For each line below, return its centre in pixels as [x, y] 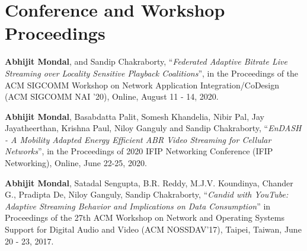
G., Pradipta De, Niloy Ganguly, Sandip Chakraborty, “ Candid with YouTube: [147, 194]
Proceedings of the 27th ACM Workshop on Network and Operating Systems [145, 217]
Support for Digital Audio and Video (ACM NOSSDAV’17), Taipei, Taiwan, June [153, 229]
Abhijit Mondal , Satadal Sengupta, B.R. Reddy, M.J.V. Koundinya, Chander [149, 182]
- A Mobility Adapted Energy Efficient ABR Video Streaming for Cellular [138, 139]
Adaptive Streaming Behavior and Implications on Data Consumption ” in [138, 206]
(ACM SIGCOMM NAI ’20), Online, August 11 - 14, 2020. [112, 96]
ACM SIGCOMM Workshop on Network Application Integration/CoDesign [142, 85]
